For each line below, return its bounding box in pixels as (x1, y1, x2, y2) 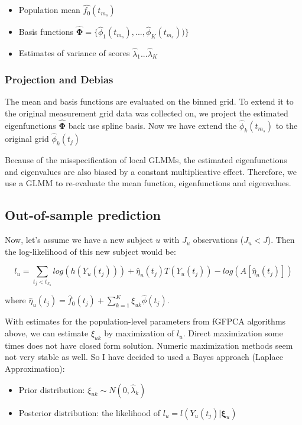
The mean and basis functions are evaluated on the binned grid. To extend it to (5, 95, 294, 108)
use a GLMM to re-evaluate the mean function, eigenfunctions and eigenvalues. (5, 177, 291, 189)
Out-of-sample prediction (5, 206, 161, 224)
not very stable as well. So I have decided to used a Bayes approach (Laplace (5, 351, 283, 363)
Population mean (18, 4, 80, 16)
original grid (5, 132, 49, 145)
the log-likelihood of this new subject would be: (5, 245, 176, 257)
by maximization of (104, 327, 174, 339)
